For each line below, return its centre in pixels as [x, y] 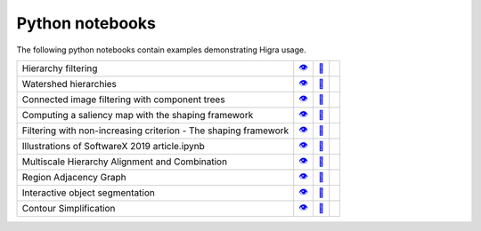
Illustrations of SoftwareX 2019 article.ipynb [113, 147]
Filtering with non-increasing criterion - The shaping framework [155, 131]
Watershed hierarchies [69, 84]
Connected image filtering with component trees [124, 100]
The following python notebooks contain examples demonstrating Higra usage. [161, 50]
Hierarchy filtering [60, 68]
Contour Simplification [69, 209]
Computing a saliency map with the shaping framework [138, 115]
